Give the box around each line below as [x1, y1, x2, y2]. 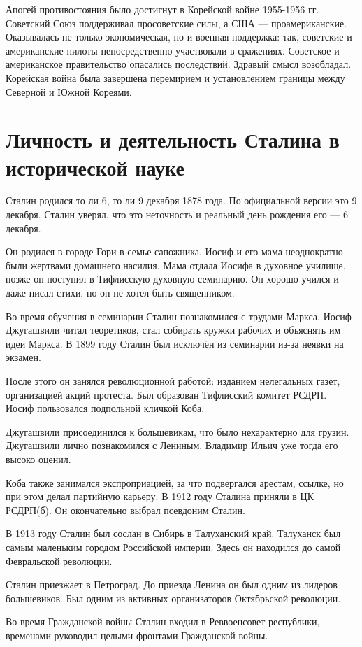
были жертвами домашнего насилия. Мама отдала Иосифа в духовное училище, [6, 257, 346, 272]
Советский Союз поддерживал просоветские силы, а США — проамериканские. [6, 15, 347, 30]
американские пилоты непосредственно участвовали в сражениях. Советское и [6, 43, 340, 57]
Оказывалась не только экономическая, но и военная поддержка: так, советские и [6, 29, 352, 44]
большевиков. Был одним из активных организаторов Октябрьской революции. [6, 590, 341, 605]
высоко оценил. [6, 451, 71, 466]
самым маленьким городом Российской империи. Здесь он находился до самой [6, 539, 341, 554]
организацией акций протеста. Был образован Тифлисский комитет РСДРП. [6, 387, 327, 401]
